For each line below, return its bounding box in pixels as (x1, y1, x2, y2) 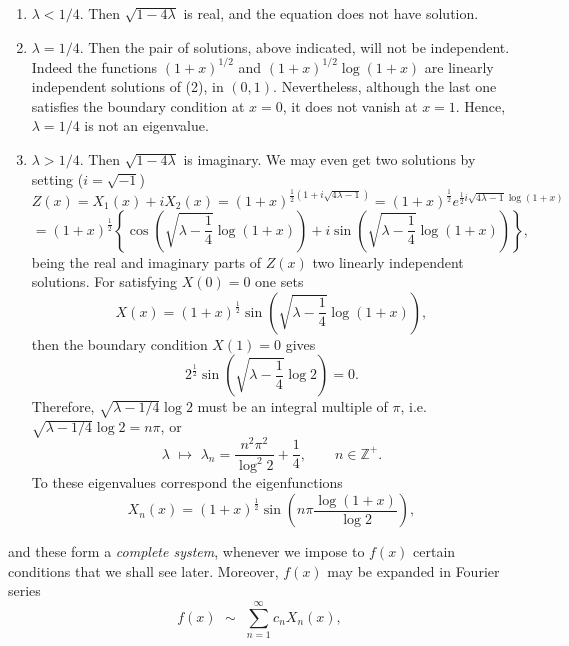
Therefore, (31, 396, 95, 417)
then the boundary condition (31, 333, 208, 354)
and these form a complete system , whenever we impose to (8, 541, 365, 562)
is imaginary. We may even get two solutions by (183, 149, 476, 170)
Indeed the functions (31, 56, 158, 77)
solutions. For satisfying (31, 271, 178, 292)
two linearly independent (312, 251, 464, 272)
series (8, 580, 41, 601)
